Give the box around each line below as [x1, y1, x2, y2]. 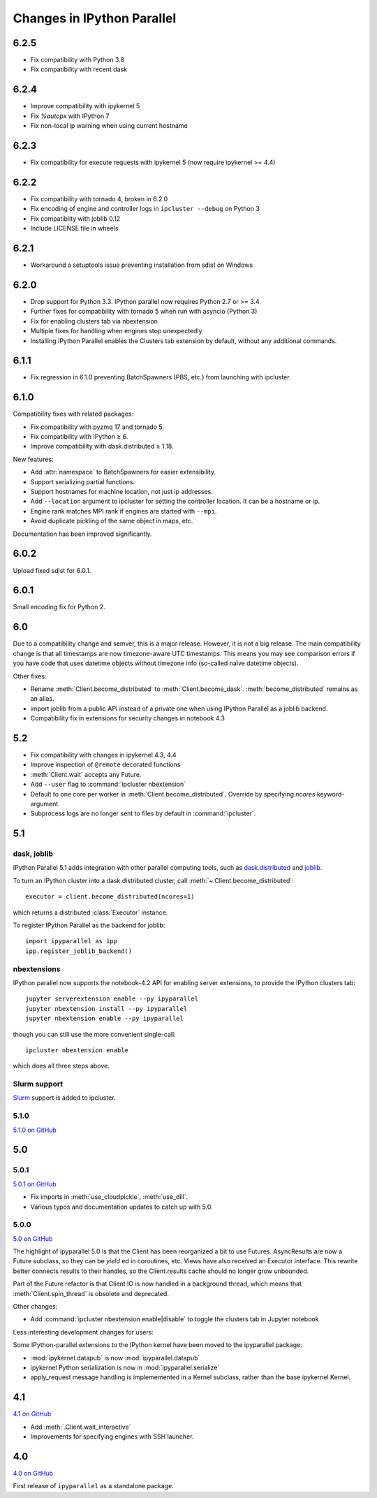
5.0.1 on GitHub [13, 1179, 57, 1188]
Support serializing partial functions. [30, 477, 135, 486]
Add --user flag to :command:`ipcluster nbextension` [30, 780, 186, 789]
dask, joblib [13, 849, 54, 859]
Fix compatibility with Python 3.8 [30, 56, 125, 64]
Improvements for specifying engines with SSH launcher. [30, 1432, 194, 1441]
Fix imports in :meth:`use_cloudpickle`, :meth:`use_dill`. [30, 1193, 188, 1201]
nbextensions [13, 964, 61, 974]
